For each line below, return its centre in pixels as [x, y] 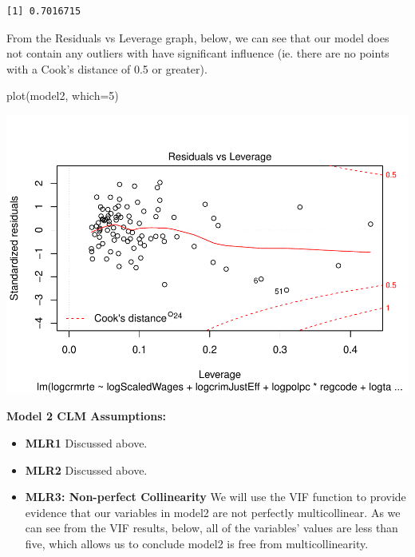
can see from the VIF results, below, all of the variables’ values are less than [211, 528]
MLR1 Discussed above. [86, 443]
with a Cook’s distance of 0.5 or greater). [107, 68]
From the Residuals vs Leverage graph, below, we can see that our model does [198, 37]
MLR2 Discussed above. [86, 469]
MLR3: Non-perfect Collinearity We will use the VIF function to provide [215, 497]
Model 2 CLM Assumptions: [87, 416]
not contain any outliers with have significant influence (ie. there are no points [198, 53]
